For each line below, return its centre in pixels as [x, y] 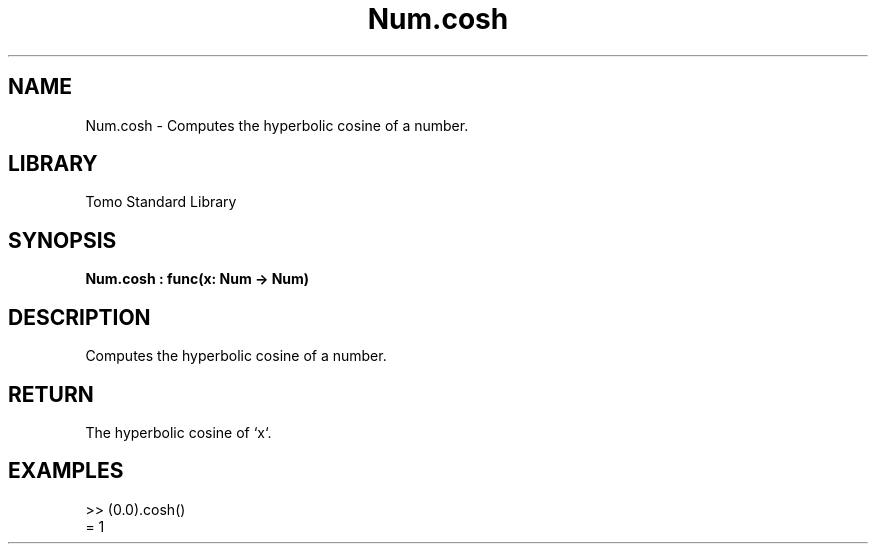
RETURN [51, 394]
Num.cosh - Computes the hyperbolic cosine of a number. [277, 125]
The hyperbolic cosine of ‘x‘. [178, 432]
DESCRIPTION [79, 317]
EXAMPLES [66, 471]
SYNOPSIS [62, 240]
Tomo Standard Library [161, 202]
